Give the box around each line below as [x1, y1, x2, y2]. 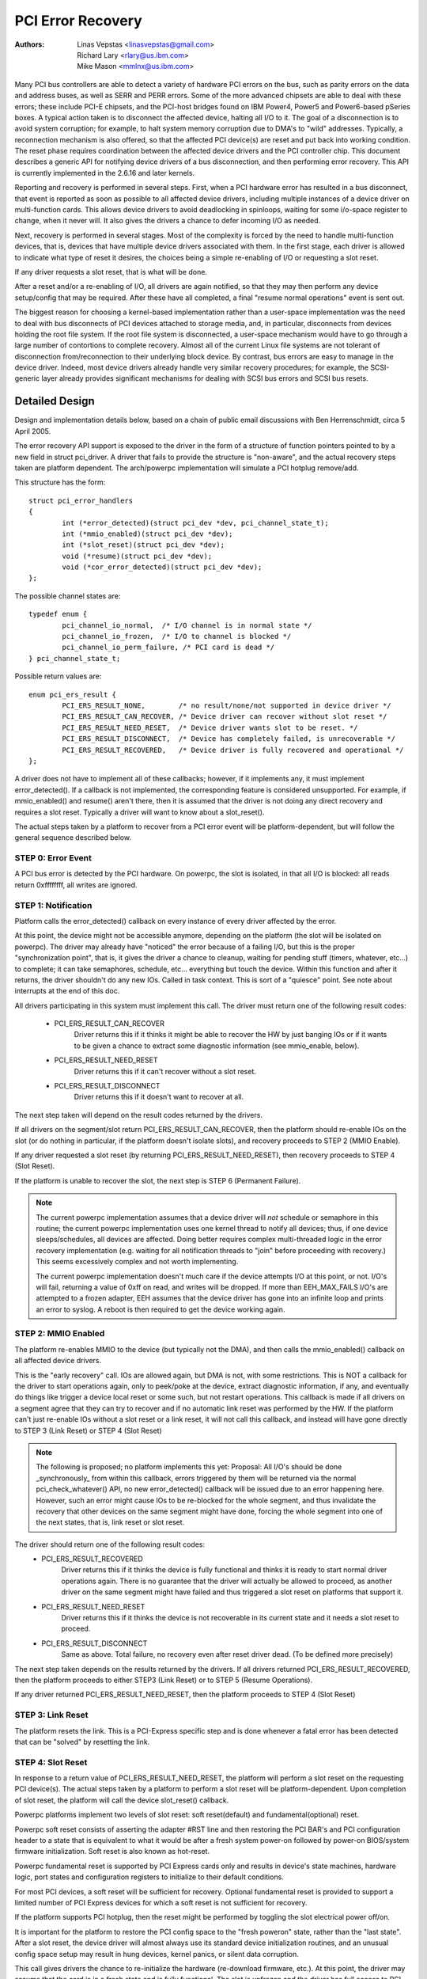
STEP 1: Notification [14, 899, 93, 910]
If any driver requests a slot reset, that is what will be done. [14, 267, 207, 276]
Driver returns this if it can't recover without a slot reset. [74, 1066, 257, 1076]
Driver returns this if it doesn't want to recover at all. [74, 1092, 244, 1102]
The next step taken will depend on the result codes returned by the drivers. [14, 1110, 263, 1119]
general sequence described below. [14, 833, 132, 842]
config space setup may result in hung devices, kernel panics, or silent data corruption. [14, 1949, 300, 1958]
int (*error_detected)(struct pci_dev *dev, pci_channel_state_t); [62, 518, 329, 527]
